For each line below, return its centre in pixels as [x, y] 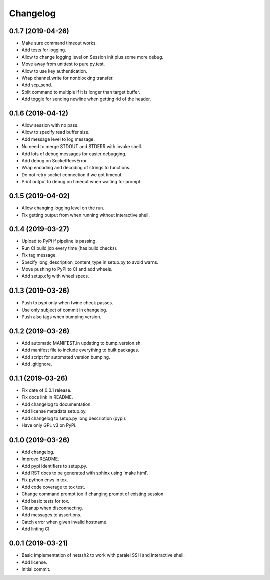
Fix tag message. [39, 255]
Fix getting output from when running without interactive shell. [86, 215]
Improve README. [40, 459]
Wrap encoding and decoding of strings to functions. [76, 168]
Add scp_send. [37, 85]
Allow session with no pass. [50, 125]
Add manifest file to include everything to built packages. [80, 350]
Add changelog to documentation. [57, 404]
